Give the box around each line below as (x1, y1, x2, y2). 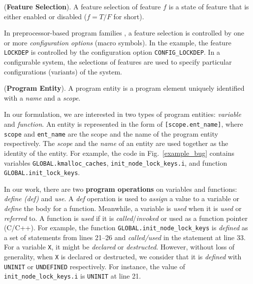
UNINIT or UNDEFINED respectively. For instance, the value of (4, 261, 186, 271)
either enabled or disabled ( (4, 11, 87, 21)
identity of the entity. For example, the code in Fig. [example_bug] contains (4, 147, 234, 158)
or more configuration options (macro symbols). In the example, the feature (4, 37, 231, 47)
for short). (113, 11, 144, 21)
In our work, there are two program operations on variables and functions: (4, 183, 237, 194)
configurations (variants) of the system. (4, 66, 122, 76)
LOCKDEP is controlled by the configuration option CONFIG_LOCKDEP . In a (4, 47, 221, 57)
